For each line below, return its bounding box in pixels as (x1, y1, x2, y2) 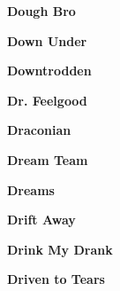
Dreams (7, 180, 55, 199)
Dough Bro (7, 2, 76, 20)
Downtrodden (7, 61, 92, 80)
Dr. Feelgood (7, 90, 87, 109)
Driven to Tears (7, 270, 105, 288)
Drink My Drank (7, 240, 113, 258)
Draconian (7, 121, 71, 139)
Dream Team (7, 150, 88, 169)
